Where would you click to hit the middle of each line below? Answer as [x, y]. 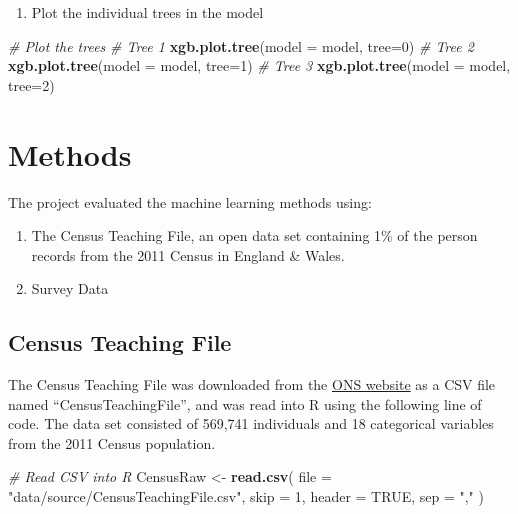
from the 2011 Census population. [112, 442]
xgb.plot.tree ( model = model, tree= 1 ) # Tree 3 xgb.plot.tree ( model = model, [259, 65]
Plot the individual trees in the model [147, 12]
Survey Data [70, 288]
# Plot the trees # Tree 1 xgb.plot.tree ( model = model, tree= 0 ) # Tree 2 [241, 45]
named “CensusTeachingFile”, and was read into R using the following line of [245, 403]
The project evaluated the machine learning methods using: [190, 201]
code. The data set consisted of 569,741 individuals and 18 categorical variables [251, 423]
